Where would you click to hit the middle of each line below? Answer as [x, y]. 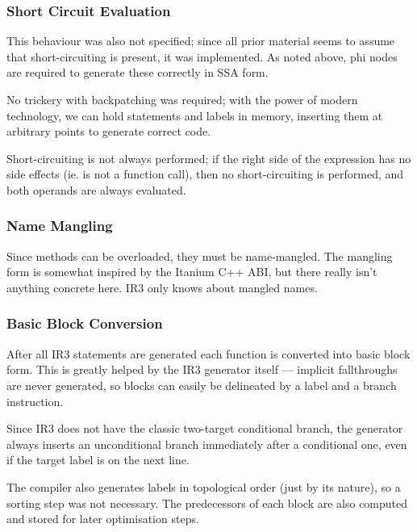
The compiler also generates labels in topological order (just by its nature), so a [204, 486]
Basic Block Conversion [85, 323]
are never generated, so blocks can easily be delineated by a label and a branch [202, 385]
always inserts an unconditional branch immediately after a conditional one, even [207, 444]
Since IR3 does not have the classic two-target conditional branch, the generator [205, 428]
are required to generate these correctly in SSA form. [138, 72]
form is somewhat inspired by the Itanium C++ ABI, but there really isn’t [192, 272]
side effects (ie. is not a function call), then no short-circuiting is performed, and [205, 174]
